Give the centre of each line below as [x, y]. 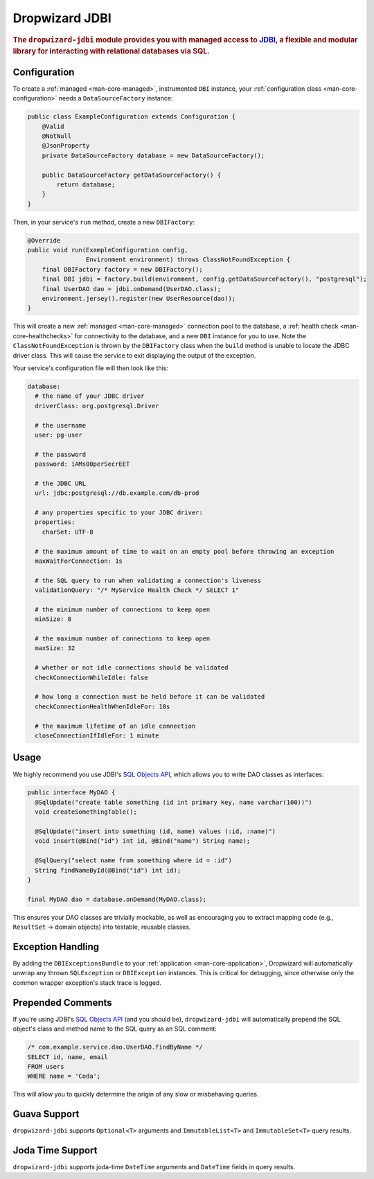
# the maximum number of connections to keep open [123, 639]
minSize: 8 [53, 619]
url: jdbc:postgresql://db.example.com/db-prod [117, 493]
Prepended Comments [62, 1003]
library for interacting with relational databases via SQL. [112, 51]
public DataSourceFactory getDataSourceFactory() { [132, 175]
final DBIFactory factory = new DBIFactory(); [123, 269]
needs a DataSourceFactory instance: [116, 98]
